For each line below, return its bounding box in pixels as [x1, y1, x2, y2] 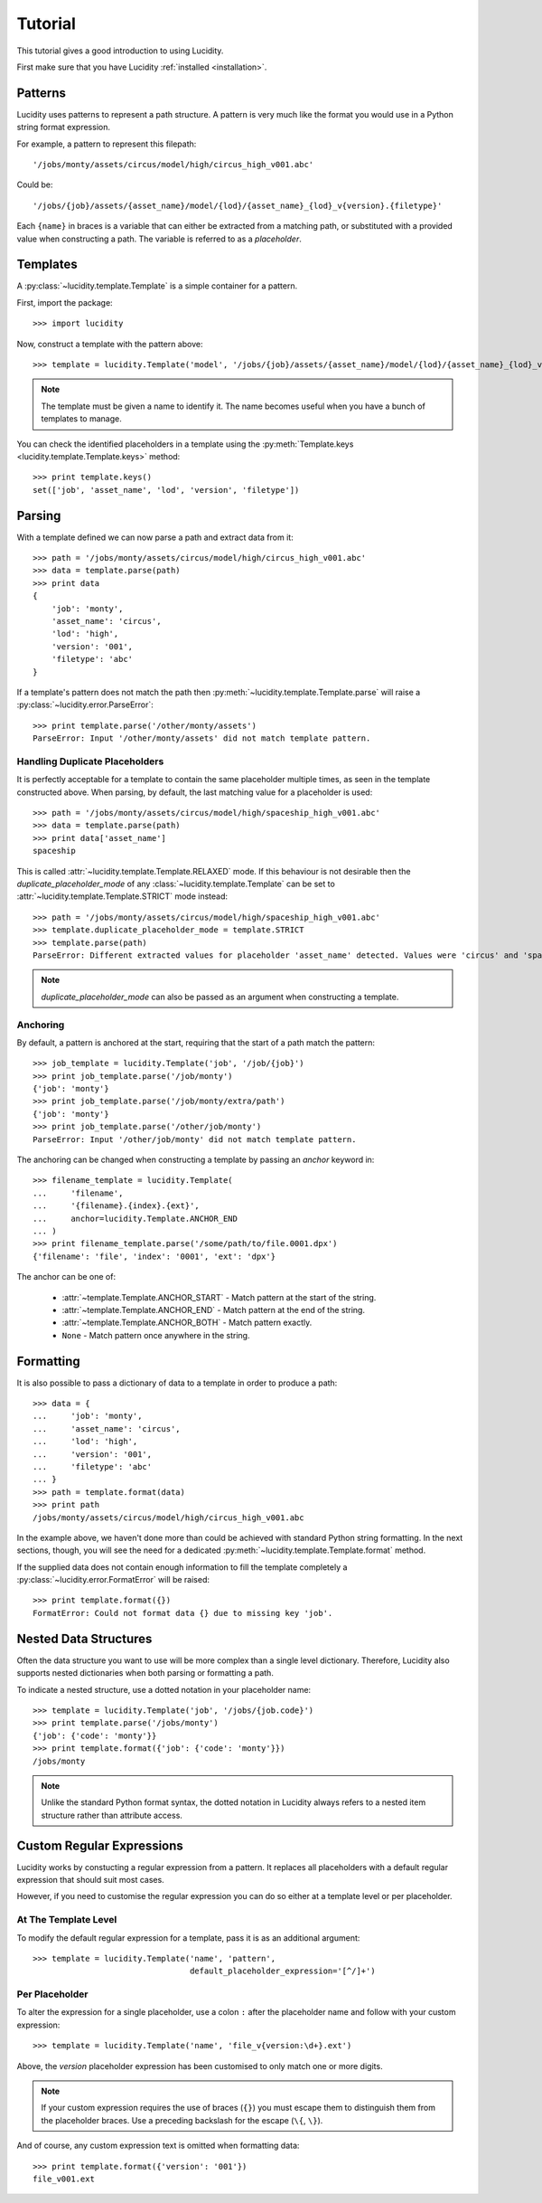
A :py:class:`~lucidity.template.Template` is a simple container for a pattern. [16, 280, 298, 291]
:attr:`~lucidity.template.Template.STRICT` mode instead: [16, 891, 229, 902]
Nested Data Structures [16, 1631, 153, 1646]
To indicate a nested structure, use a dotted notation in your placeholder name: [16, 1684, 312, 1695]
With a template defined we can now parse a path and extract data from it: [16, 532, 294, 543]
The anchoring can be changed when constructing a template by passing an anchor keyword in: [16, 1154, 375, 1166]
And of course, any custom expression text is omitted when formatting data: [16, 2140, 300, 2151]
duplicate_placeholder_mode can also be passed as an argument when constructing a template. [41, 991, 399, 1002]
